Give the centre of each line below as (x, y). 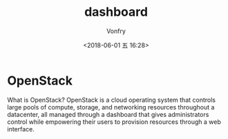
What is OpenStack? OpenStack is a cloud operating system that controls (112, 100)
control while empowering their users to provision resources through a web (114, 122)
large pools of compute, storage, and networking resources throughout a (111, 107)
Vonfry (116, 31)
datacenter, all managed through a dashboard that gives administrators (108, 114)
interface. (21, 129)
